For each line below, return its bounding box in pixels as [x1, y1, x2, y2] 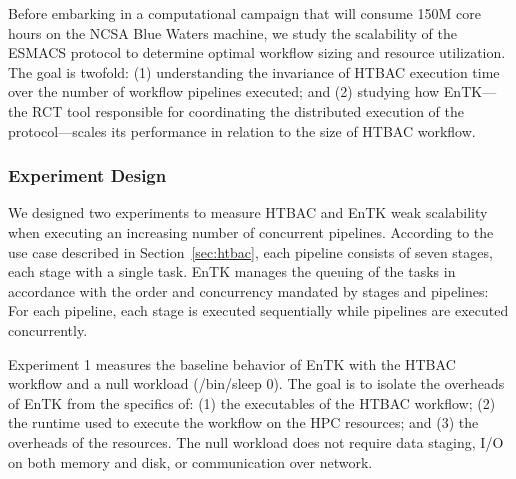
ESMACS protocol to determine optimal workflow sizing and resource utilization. [8, 42, 506, 63]
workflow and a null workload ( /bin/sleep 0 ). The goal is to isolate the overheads [8, 373, 505, 394]
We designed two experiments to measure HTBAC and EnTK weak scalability [8, 202, 488, 223]
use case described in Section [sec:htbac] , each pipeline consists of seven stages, [8, 241, 493, 262]
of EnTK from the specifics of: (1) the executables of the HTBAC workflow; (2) [8, 392, 496, 413]
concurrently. [8, 319, 88, 340]
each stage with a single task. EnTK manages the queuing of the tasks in [8, 261, 456, 282]
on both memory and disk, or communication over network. [8, 451, 373, 472]
